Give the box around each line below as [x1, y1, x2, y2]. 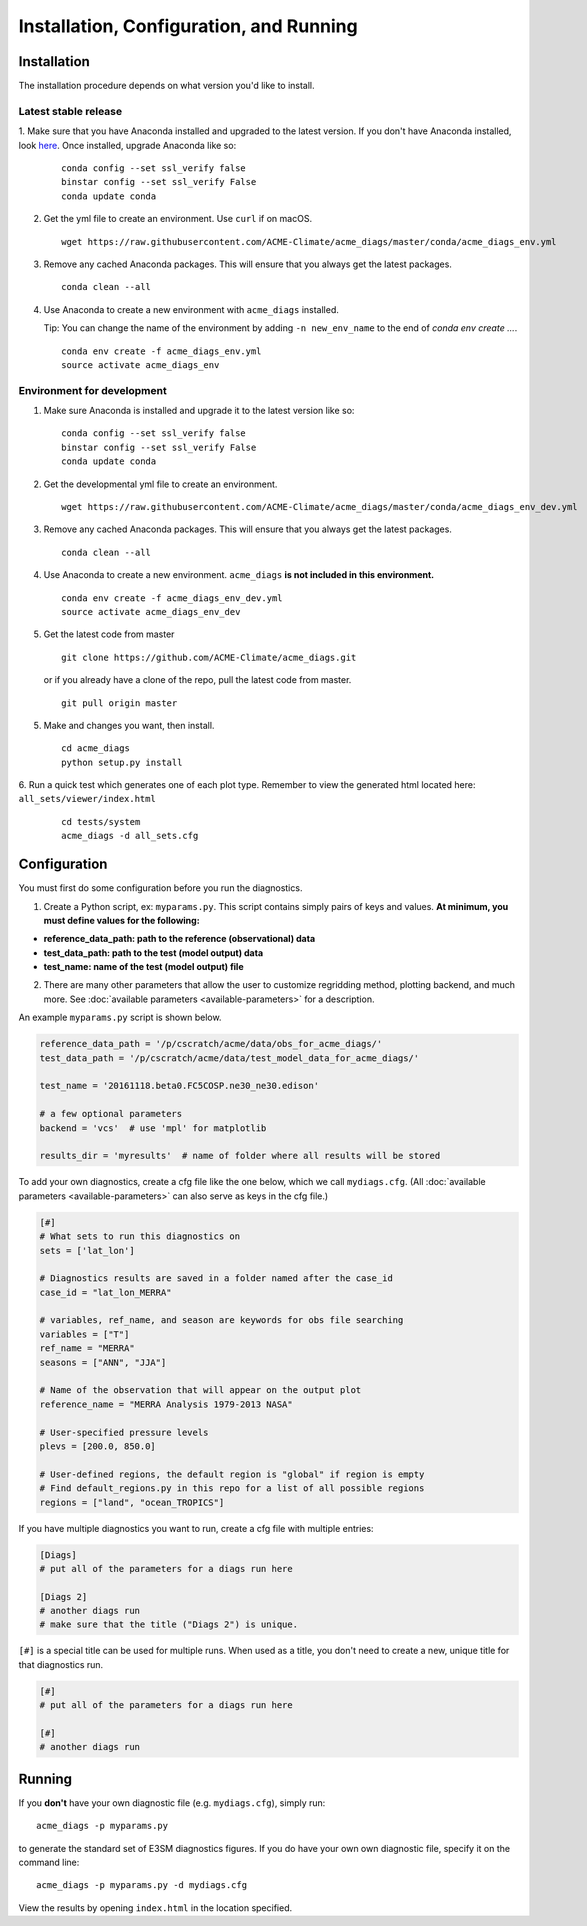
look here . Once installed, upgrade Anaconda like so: [18, 139, 237, 151]
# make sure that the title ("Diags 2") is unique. [39, 1619, 299, 1630]
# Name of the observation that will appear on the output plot [39, 1385, 362, 1396]
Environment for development [18, 383, 167, 397]
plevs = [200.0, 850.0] [39, 1440, 157, 1452]
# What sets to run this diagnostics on [39, 1231, 240, 1242]
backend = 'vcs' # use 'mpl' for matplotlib [39, 1122, 267, 1134]
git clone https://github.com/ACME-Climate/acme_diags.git [61, 651, 357, 663]
